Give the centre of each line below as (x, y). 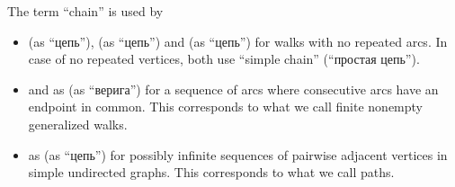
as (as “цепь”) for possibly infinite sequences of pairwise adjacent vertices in (238, 154)
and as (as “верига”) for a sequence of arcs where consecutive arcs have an (233, 89)
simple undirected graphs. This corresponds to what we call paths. (211, 172)
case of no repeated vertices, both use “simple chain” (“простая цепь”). (224, 59)
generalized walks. (78, 124)
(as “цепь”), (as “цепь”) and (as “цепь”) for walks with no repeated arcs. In (238, 41)
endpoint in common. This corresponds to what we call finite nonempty (225, 107)
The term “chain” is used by (85, 11)
